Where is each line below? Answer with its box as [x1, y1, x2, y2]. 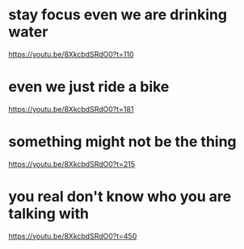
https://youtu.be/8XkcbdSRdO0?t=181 [8, 104, 134, 114]
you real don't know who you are [8, 188, 232, 205]
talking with [8, 205, 89, 222]
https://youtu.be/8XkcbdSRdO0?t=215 [8, 159, 136, 168]
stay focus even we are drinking [8, 6, 228, 24]
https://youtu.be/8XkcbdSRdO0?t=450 [8, 231, 137, 241]
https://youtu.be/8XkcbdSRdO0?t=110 [8, 49, 135, 59]
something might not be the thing [8, 133, 237, 151]
